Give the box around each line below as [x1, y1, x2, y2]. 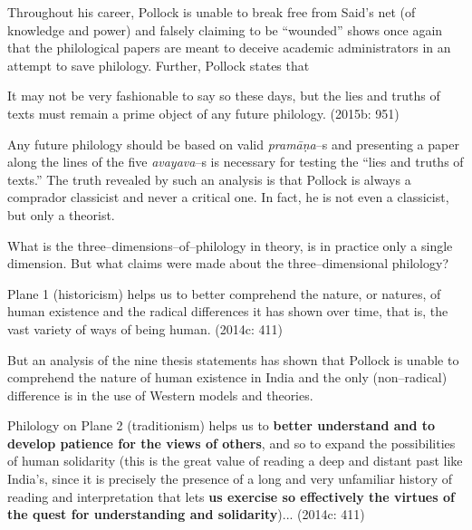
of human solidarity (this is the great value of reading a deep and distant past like [7, 451, 463, 470]
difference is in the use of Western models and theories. [7, 385, 313, 404]
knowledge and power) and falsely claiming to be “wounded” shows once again [7, 20, 443, 39]
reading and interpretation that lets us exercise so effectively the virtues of [7, 487, 455, 506]
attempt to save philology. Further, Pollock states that [7, 55, 310, 74]
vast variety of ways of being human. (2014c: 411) [7, 319, 283, 338]
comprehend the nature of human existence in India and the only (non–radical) [7, 368, 448, 387]
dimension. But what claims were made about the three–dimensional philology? [7, 254, 449, 273]
